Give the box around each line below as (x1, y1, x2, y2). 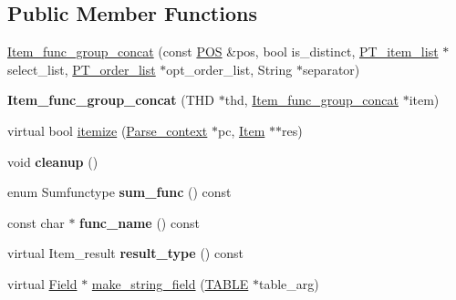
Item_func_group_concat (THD (7, 90, 215, 109)
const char (7, 212, 65, 232)
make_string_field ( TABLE (91, 274, 249, 293)
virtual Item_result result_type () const (7, 243, 244, 263)
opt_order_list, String (166, 59, 293, 78)
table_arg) (258, 274, 319, 293)
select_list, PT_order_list (7, 59, 156, 78)
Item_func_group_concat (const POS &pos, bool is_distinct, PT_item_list (7, 42, 439, 61)
